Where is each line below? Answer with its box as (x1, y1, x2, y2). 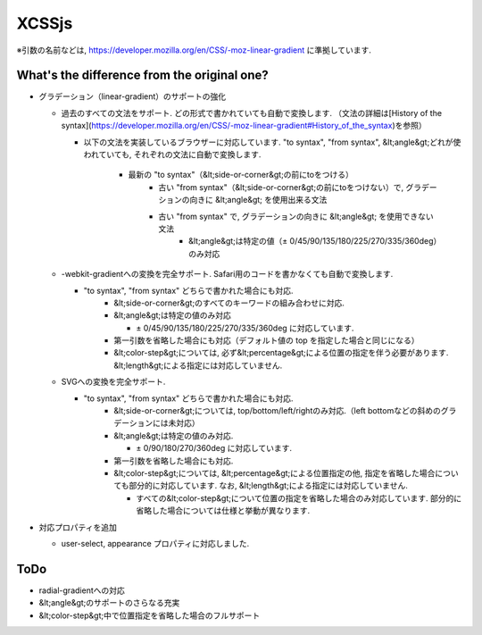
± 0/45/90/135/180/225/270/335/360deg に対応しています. (136, 322, 354, 333)
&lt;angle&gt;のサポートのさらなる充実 (38, 597, 180, 608)
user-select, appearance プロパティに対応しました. (61, 538, 250, 548)
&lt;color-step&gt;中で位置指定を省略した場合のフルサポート (38, 610, 261, 621)
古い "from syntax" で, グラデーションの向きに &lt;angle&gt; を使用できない (158, 211, 435, 221)
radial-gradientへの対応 (38, 585, 125, 596)
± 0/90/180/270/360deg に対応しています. (136, 443, 293, 454)
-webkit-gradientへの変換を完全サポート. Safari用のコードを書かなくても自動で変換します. (61, 269, 394, 280)
